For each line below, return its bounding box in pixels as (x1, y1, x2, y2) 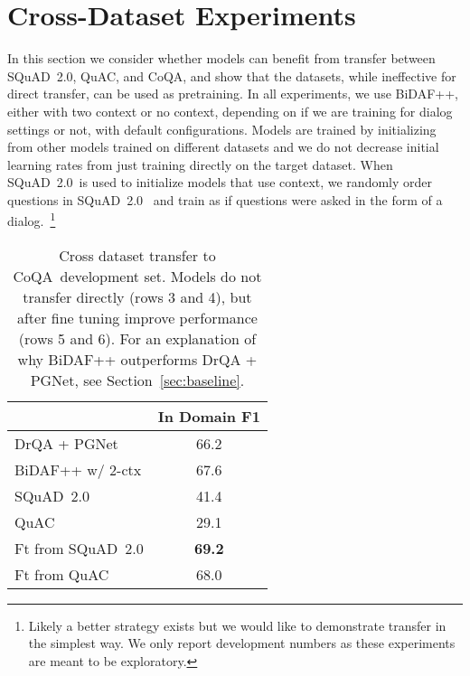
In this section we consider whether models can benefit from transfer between (7, 49, 436, 68)
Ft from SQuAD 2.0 (14, 537, 144, 559)
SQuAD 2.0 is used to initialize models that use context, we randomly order (7, 173, 433, 192)
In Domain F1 (157, 405, 260, 427)
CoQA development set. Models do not (13, 265, 262, 286)
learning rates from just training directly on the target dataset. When (7, 155, 393, 174)
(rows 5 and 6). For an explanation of (18, 327, 257, 349)
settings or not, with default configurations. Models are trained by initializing (7, 119, 437, 138)
